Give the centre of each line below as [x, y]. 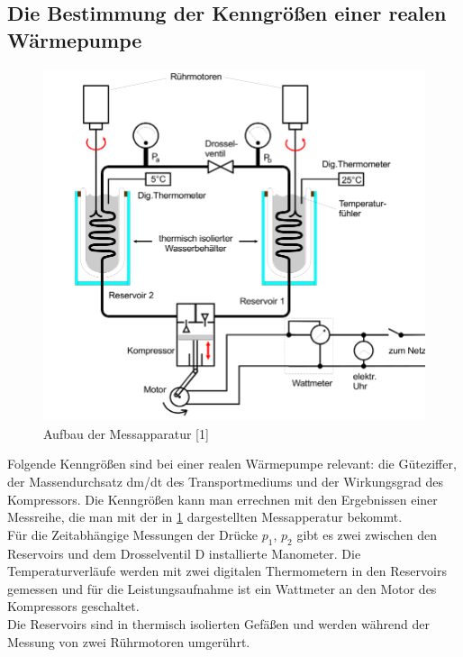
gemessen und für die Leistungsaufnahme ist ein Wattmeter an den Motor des [222, 588]
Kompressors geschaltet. [73, 606]
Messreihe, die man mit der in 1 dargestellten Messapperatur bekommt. [205, 517]
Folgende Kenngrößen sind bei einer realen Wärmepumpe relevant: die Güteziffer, [232, 464]
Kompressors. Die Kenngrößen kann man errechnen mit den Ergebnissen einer [222, 499]
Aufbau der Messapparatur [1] [126, 433]
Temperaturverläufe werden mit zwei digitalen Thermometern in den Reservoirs [227, 571]
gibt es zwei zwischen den [367, 534]
